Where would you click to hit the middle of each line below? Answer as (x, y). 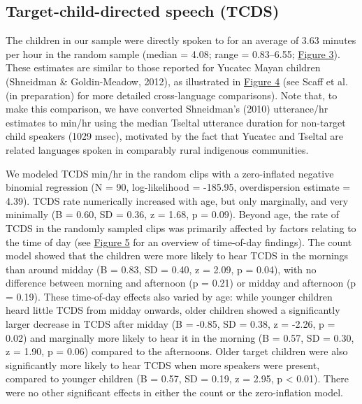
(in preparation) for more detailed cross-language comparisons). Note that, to (172, 95)
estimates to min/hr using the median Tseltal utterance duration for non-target (176, 122)
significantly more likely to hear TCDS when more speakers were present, (163, 365)
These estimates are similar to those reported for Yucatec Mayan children (163, 67)
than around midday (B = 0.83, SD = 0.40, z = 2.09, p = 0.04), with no (161, 269)
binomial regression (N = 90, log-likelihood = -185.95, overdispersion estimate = (178, 187)
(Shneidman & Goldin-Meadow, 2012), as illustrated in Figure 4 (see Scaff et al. (177, 81)
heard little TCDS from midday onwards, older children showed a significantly (173, 310)
